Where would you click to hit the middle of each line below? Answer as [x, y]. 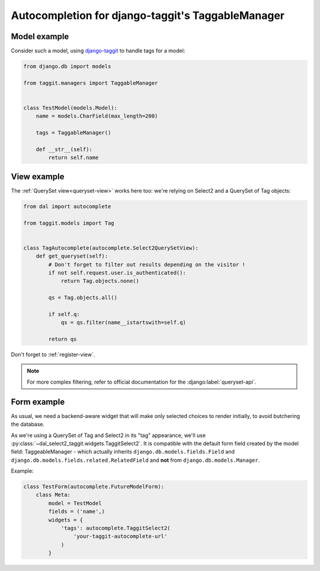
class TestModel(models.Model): [71, 108]
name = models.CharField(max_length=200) [97, 116]
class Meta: [53, 495]
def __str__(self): [64, 149]
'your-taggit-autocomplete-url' [120, 536]
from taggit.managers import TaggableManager [91, 83]
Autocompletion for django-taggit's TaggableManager [148, 15]
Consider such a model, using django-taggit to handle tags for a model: [98, 51]
